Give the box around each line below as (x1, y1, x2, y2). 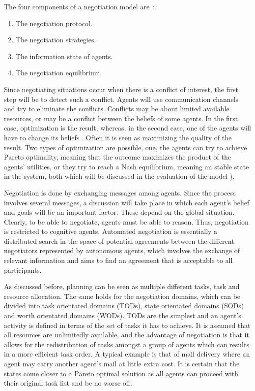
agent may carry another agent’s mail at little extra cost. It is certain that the (4, 358, 240, 368)
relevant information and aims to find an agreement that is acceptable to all (4, 255, 233, 265)
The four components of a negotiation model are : (4, 1, 155, 11)
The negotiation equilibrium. (15, 67, 102, 78)
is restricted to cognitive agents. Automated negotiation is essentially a (4, 226, 218, 236)
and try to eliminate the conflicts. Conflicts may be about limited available (4, 103, 229, 114)
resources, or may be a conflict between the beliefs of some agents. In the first (4, 113, 238, 123)
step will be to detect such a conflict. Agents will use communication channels (4, 94, 239, 104)
